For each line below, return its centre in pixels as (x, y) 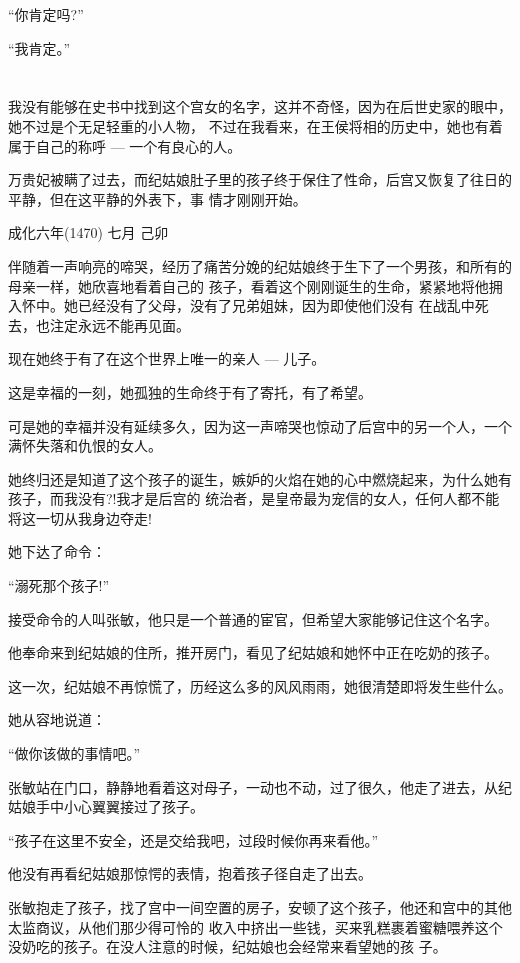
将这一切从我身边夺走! (80, 517)
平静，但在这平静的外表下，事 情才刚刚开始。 (157, 198)
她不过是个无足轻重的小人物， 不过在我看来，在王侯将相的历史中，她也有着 (255, 125)
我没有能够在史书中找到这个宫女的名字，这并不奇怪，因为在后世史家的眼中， (260, 106)
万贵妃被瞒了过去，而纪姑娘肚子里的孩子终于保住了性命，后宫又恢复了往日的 (260, 179)
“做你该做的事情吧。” (74, 753)
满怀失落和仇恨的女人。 (85, 445)
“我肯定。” (39, 47)
